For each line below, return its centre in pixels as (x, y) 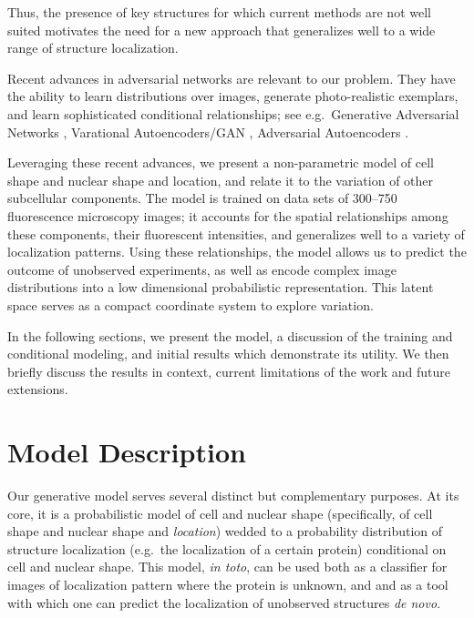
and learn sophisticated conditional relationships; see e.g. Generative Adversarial (233, 113)
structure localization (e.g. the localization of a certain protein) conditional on (227, 548)
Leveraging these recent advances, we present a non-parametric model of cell (221, 162)
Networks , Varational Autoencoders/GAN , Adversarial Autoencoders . (208, 132)
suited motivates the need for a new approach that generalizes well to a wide (222, 30)
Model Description (127, 452)
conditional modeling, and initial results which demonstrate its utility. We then (228, 354)
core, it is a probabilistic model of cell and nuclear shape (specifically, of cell (220, 513)
